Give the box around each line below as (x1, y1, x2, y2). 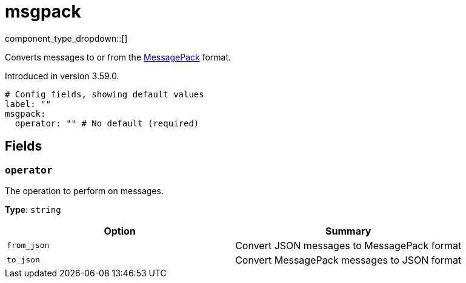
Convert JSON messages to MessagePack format (235, 239, 462, 252)
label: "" (5, 99, 51, 109)
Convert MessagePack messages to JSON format (235, 253, 462, 266)
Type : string (5, 204, 61, 215)
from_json (7, 241, 50, 250)
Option (104, 224, 136, 237)
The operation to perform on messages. (5, 185, 164, 196)
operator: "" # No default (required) (15, 118, 199, 128)
